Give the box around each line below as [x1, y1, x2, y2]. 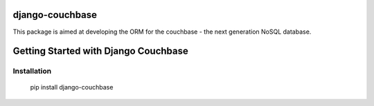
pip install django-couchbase [30, 83, 114, 92]
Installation [12, 66, 52, 76]
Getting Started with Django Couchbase [12, 45, 188, 57]
